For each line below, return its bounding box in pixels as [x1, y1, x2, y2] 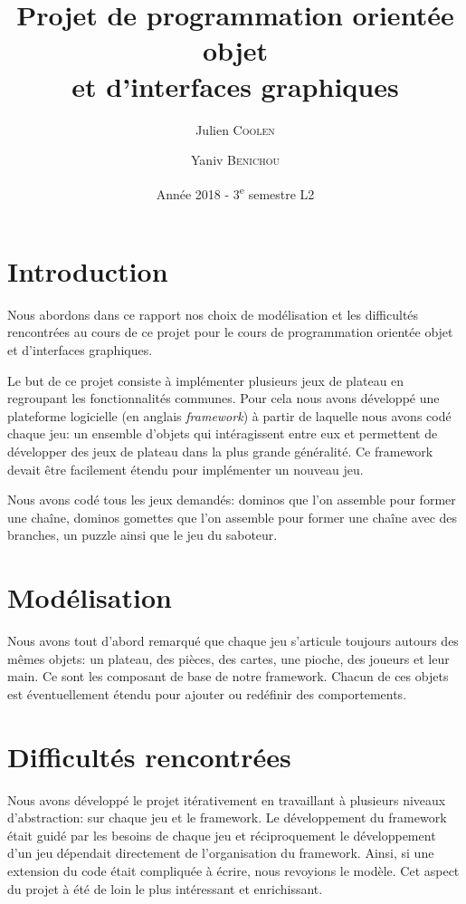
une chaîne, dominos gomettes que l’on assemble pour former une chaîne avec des [7, 507, 458, 526]
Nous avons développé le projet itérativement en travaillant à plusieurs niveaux [7, 790, 446, 809]
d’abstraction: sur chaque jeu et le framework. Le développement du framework [7, 808, 447, 827]
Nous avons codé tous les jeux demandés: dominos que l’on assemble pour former [7, 490, 456, 509]
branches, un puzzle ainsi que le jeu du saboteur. [7, 525, 278, 544]
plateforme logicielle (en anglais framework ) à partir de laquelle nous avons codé [7, 406, 452, 425]
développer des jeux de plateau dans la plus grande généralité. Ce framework [7, 442, 433, 461]
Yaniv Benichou [191, 150, 280, 169]
